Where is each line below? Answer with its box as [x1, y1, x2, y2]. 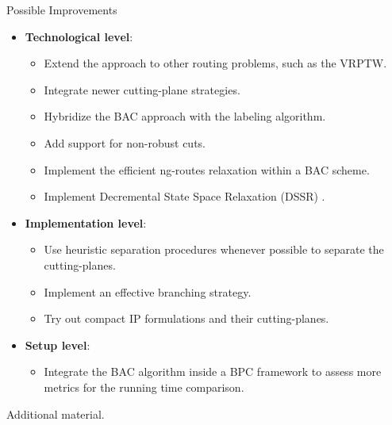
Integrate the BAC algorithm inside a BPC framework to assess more [44, 363, 382, 380]
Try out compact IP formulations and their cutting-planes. [44, 310, 329, 327]
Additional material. [6, 405, 105, 422]
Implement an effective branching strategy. [44, 283, 252, 300]
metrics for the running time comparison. [44, 378, 244, 395]
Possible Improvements [6, 2, 117, 17]
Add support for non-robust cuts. [44, 134, 206, 151]
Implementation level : [25, 214, 147, 231]
